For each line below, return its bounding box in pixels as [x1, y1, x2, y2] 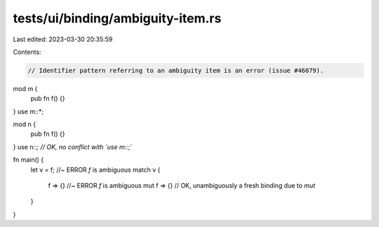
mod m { [13, 84, 38, 92]
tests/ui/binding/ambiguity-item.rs [13, 11, 222, 26]
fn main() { [13, 156, 44, 164]
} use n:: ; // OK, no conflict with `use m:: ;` [13, 142, 133, 151]
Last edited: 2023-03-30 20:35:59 [13, 35, 113, 43]
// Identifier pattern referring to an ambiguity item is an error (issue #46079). [27, 67, 324, 74]
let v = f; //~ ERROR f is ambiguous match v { [30, 165, 161, 174]
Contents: [13, 48, 41, 56]
